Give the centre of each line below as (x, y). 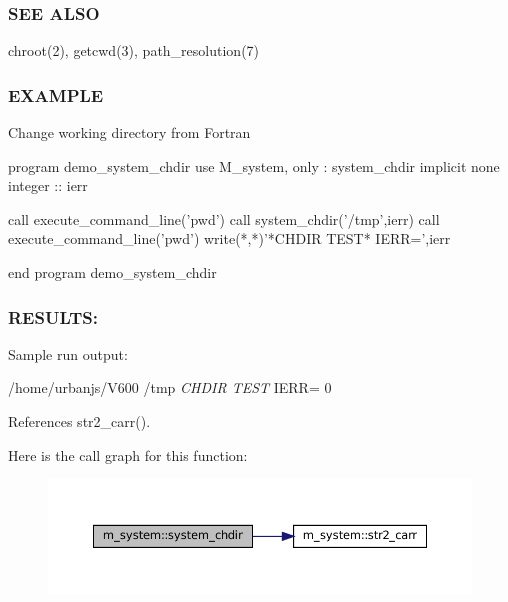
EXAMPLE (56, 94)
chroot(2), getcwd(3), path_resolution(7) (134, 50)
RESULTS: (53, 316)
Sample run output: (68, 353)
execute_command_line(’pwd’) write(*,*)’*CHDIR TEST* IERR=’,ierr (229, 238)
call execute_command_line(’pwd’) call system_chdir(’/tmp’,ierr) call (224, 218)
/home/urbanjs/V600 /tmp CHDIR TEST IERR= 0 (170, 387)
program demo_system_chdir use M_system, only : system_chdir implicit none (254, 165)
